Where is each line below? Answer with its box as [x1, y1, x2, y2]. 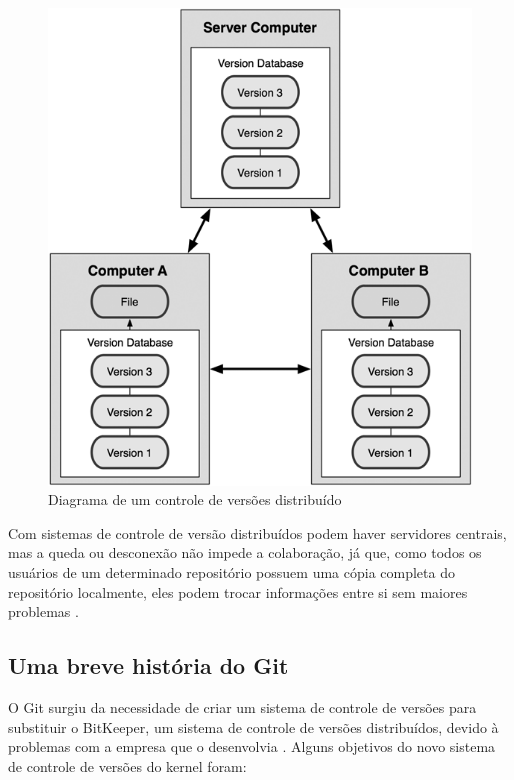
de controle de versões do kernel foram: [8, 755, 247, 776]
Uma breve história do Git [8, 650, 289, 681]
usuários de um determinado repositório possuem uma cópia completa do [8, 562, 455, 583]
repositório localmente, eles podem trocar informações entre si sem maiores [8, 581, 468, 602]
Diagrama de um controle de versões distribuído [48, 489, 342, 510]
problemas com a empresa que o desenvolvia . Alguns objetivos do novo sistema [8, 736, 496, 757]
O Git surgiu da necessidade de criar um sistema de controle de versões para [8, 697, 477, 717]
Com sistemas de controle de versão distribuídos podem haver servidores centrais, [8, 522, 507, 543]
